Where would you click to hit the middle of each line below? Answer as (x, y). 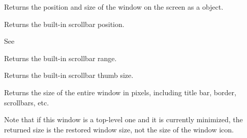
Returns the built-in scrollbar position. (64, 24)
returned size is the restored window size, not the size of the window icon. (119, 129)
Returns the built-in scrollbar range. (60, 58)
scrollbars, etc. (27, 102)
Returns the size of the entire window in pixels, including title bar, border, (120, 92)
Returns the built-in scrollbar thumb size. (69, 75)
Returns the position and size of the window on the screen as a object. (114, 7)
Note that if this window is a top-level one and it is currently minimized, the (123, 119)
